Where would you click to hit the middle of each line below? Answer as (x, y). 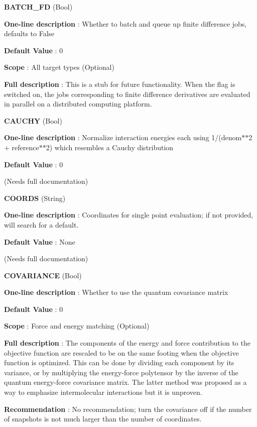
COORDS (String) (35, 198)
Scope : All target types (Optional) (59, 67)
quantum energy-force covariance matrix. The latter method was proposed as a (125, 382)
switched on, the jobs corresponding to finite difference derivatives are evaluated (127, 94)
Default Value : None (40, 241)
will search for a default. (41, 224)
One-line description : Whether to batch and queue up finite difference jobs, (125, 23)
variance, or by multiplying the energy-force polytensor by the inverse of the (121, 372)
